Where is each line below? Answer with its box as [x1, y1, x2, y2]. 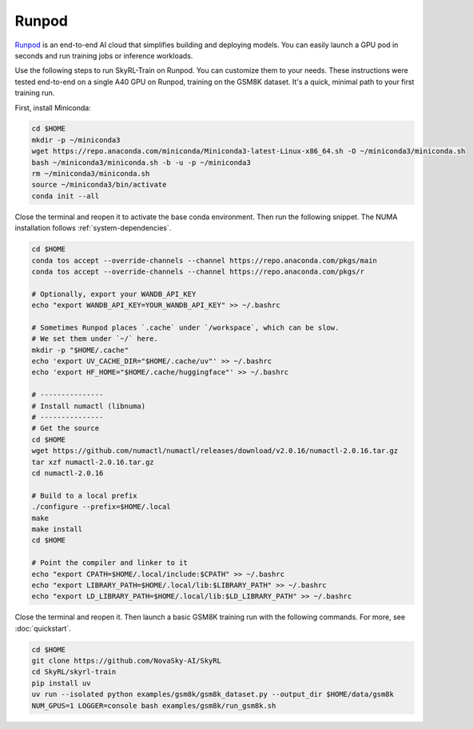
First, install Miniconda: [14, 102, 91, 112]
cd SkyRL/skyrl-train [31, 667, 117, 676]
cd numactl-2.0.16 [31, 469, 104, 478]
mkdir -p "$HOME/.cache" [31, 345, 129, 354]
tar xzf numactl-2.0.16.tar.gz [31, 457, 155, 467]
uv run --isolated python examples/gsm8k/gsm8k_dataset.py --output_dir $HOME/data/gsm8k [31, 690, 395, 699]
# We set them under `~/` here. [31, 334, 159, 343]
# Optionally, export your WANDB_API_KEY [31, 289, 197, 298]
